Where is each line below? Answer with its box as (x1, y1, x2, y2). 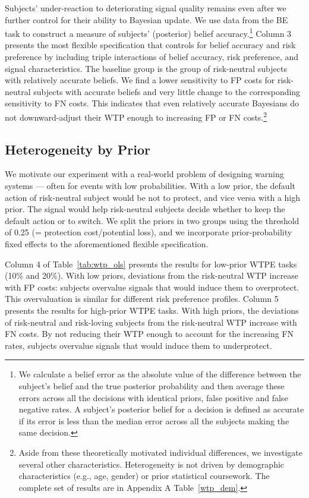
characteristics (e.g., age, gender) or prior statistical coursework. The (18, 469, 270, 482)
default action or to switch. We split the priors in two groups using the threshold (5, 214, 299, 226)
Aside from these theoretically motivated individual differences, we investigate (18, 446, 302, 458)
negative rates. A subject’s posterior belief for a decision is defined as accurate (18, 403, 304, 415)
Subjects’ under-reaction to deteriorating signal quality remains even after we (5, 2, 286, 14)
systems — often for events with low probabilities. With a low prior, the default (5, 179, 295, 192)
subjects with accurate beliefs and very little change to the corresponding (33, 85, 301, 97)
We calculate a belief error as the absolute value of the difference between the (18, 368, 301, 380)
